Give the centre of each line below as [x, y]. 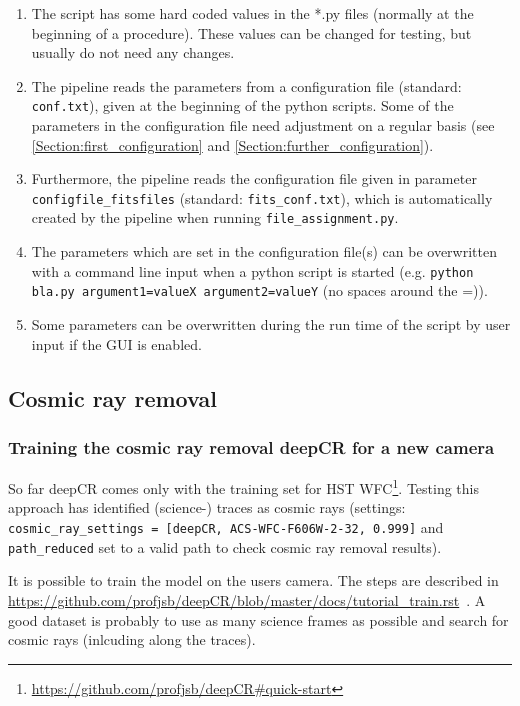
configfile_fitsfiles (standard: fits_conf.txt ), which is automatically [262, 197]
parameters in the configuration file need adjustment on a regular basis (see [263, 125]
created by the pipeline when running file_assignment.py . [215, 217]
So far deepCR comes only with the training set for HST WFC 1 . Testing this [243, 486]
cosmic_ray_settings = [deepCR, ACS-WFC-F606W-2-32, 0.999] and [226, 527]
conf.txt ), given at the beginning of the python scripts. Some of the [242, 105]
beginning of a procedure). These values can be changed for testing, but [251, 32]
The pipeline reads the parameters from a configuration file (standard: [246, 85]
